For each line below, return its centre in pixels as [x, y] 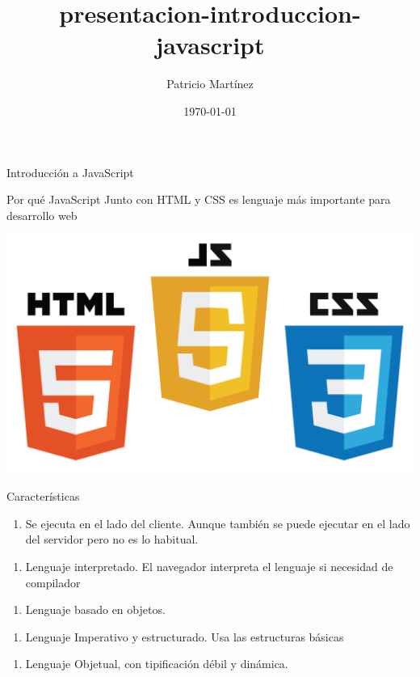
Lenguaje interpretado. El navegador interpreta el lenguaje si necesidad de [209, 566]
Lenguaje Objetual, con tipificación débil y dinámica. [157, 664]
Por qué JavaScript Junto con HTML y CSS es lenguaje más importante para [199, 199]
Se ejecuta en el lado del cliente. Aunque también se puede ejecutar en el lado [218, 523]
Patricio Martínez [210, 84]
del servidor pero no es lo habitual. [112, 539]
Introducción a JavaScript [70, 172]
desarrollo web [42, 215]
